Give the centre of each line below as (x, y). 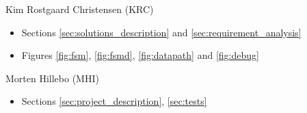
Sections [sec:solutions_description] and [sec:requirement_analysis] (161, 32)
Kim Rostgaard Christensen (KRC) (80, 9)
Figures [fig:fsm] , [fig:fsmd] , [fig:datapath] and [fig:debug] (140, 55)
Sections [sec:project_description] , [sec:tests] (114, 101)
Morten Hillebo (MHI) (52, 78)
